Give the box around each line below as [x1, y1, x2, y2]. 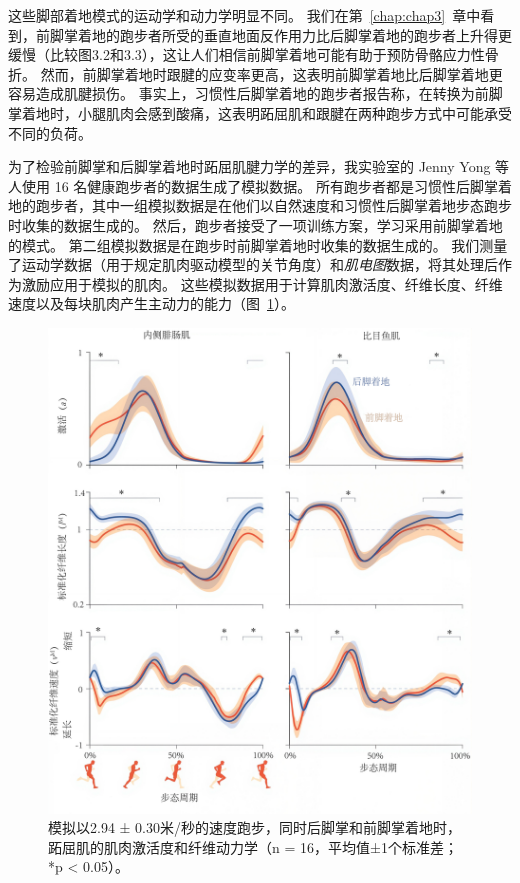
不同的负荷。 [8, 122, 92, 143]
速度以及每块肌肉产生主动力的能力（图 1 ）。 [8, 293, 295, 314]
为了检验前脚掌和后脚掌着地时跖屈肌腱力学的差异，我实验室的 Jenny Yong [8, 156, 491, 177]
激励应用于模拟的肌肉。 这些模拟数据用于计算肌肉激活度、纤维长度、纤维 [21, 273, 503, 294]
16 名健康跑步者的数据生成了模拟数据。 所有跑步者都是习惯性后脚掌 [54, 175, 498, 196]
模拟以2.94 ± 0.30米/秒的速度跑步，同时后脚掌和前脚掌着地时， [48, 817, 461, 838]
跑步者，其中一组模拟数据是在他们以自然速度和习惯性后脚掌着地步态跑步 [35, 195, 512, 216]
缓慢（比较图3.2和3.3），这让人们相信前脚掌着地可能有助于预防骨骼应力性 [8, 44, 485, 65]
